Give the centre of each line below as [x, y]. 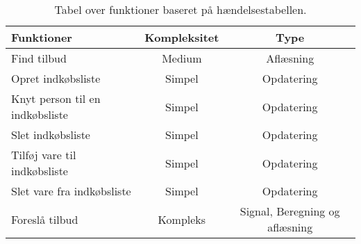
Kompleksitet [182, 37]
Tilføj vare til [44, 155]
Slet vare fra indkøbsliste [71, 191]
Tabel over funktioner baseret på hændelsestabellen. [180, 9]
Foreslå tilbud [45, 219]
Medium [182, 58]
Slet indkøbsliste [51, 135]
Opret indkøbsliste [56, 78]
